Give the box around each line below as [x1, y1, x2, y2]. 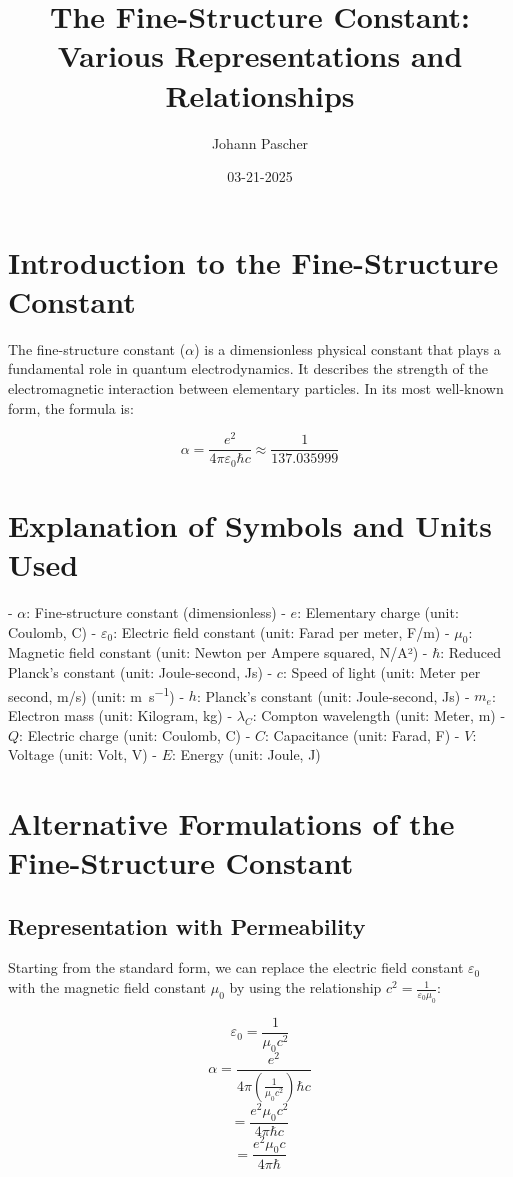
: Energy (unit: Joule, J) [171, 744, 321, 765]
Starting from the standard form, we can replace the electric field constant [8, 957, 464, 978]
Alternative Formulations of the [8, 802, 455, 843]
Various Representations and [57, 35, 463, 76]
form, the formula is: [8, 397, 134, 418]
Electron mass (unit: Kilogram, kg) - [8, 704, 233, 725]
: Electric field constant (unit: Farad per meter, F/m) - [113, 621, 450, 642]
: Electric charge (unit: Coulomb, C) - [19, 724, 251, 745]
